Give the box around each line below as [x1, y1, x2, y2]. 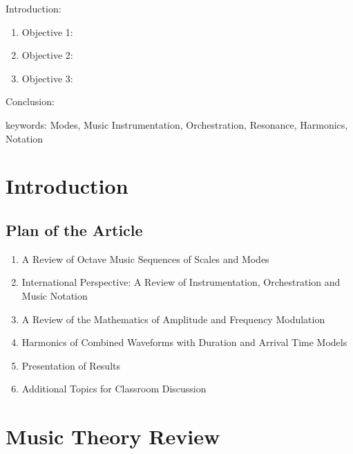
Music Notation [21, 288, 88, 302]
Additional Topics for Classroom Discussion [21, 381, 207, 396]
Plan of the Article [6, 219, 143, 240]
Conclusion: [6, 94, 55, 109]
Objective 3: [21, 71, 73, 85]
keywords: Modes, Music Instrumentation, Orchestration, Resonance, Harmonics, [6, 117, 348, 131]
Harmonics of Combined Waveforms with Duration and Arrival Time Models [21, 335, 347, 349]
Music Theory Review [6, 422, 220, 451]
